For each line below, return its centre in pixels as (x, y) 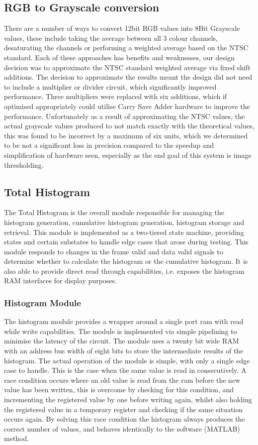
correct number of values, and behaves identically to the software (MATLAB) (122, 428)
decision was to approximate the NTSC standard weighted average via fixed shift (127, 67)
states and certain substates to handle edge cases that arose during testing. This (126, 242)
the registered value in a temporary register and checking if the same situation (124, 409)
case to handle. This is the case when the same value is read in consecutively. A (125, 370)
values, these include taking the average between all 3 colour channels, (111, 38)
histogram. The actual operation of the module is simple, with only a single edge (127, 360)
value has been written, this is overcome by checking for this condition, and (119, 389)
